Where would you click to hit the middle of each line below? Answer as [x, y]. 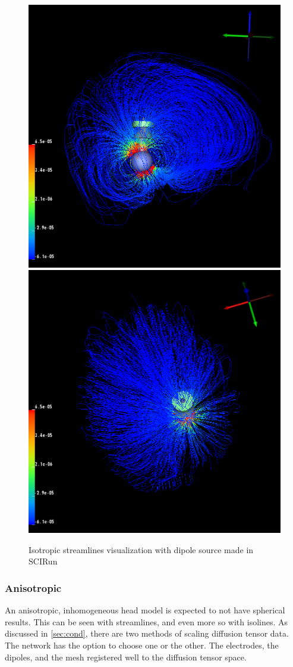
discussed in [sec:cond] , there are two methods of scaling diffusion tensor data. [147, 633]
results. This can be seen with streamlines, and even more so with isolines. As [146, 621]
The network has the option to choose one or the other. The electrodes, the [142, 645]
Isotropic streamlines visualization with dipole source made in [141, 549]
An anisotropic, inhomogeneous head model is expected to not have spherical [145, 610]
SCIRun [43, 561]
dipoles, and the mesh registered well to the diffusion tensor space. [126, 657]
